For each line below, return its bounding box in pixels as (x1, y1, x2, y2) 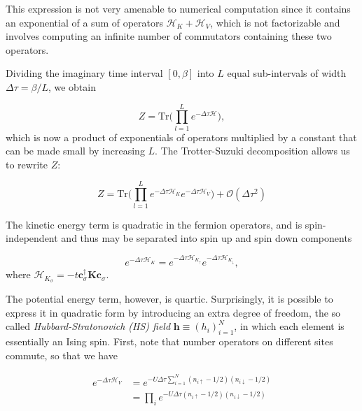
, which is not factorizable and (210, 15, 340, 29)
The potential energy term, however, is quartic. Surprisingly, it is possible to (6, 291, 333, 306)
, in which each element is (234, 319, 344, 333)
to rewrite (6, 157, 48, 171)
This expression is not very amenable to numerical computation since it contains (6, 1, 351, 15)
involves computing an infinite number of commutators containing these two (6, 29, 332, 43)
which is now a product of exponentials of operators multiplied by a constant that (6, 129, 357, 144)
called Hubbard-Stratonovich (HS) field (6, 319, 171, 333)
